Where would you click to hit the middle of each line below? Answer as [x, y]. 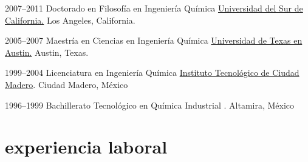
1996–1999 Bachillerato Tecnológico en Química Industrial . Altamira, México [150, 105]
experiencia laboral [86, 147]
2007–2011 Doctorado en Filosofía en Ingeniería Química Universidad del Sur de [154, 8]
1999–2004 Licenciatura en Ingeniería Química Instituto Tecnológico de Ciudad [152, 73]
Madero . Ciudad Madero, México [67, 84]
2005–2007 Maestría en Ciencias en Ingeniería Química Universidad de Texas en [154, 40]
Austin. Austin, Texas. [47, 52]
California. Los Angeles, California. [70, 20]
